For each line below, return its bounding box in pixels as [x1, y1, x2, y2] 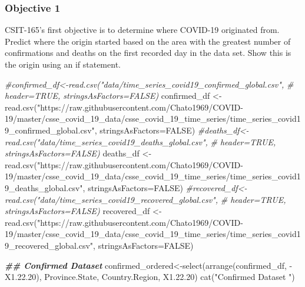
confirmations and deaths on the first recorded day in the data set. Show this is [5, 46, 291, 59]
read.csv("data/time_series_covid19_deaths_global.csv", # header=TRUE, [5, 135, 276, 148]
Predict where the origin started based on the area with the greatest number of [5, 35, 291, 47]
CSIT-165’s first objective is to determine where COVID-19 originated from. [5, 24, 280, 36]
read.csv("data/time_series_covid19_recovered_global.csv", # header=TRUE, [5, 193, 286, 205]
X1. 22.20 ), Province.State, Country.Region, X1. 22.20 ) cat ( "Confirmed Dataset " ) [5, 271, 295, 283]
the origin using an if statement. [5, 58, 121, 70]
